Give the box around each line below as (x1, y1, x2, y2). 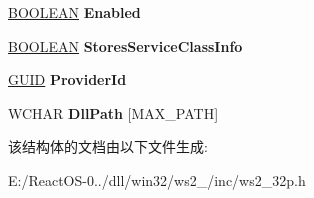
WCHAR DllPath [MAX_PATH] (8, 102, 219, 123)
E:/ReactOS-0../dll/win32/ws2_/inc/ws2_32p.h (8, 169, 306, 190)
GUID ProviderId (8, 69, 127, 90)
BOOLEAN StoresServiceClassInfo (8, 35, 243, 56)
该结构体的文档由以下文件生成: (8, 136, 208, 157)
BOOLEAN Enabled (8, 2, 141, 22)
